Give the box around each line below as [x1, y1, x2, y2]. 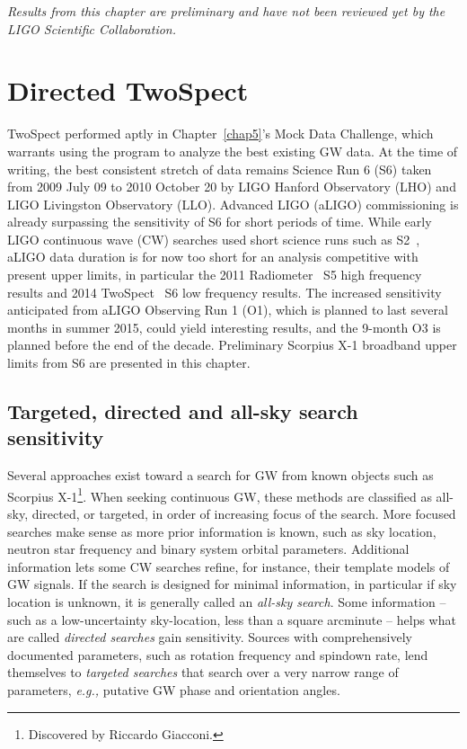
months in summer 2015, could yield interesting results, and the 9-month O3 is [7, 317, 441, 336]
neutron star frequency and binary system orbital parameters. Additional [7, 539, 410, 558]
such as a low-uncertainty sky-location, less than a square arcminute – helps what [7, 610, 456, 629]
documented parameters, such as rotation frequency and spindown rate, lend [7, 645, 428, 664]
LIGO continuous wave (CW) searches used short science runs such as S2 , [7, 229, 420, 248]
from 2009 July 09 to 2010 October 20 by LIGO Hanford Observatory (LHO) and [7, 177, 456, 196]
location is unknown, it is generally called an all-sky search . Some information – [7, 593, 446, 611]
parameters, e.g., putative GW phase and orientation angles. [7, 681, 340, 699]
